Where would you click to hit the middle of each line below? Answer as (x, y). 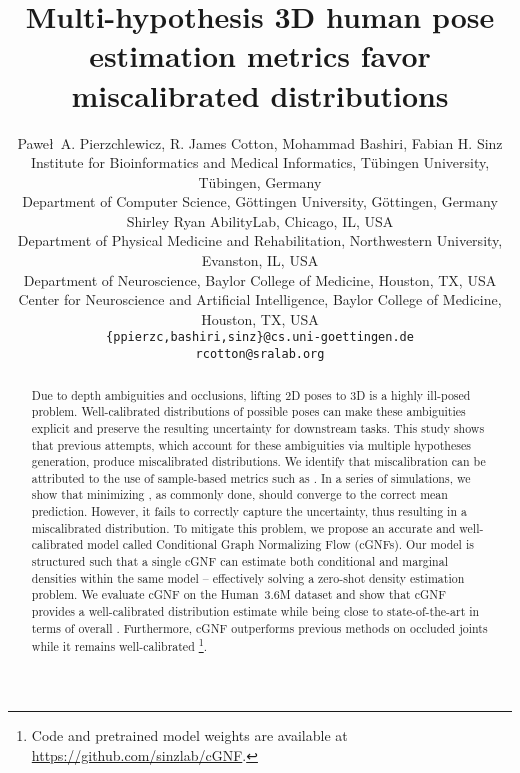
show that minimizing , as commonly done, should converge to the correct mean (239, 494)
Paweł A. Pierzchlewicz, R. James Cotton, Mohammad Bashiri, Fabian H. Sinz (260, 142)
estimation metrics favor (260, 55)
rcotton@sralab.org (260, 354)
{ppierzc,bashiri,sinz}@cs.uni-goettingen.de (260, 337)
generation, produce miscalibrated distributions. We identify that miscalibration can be (258, 461)
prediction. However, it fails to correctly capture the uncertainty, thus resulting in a (249, 511)
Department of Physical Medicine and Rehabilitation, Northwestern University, (260, 240)
